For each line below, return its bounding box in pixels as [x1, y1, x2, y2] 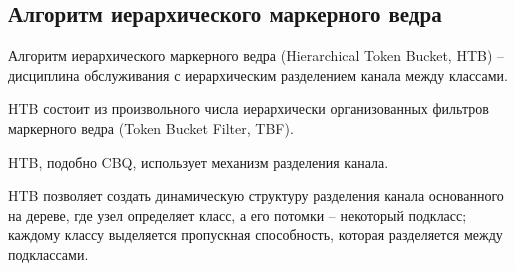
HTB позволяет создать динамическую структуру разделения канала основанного [8, 185, 504, 206]
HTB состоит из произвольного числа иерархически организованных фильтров [8, 98, 489, 119]
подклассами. [8, 243, 89, 264]
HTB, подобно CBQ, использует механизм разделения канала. [8, 151, 389, 172]
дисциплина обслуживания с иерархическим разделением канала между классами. [8, 64, 508, 85]
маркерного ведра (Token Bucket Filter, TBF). [8, 117, 294, 138]
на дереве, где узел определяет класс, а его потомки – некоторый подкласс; [8, 204, 467, 225]
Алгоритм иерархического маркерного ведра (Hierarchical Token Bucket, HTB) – [8, 45, 505, 66]
